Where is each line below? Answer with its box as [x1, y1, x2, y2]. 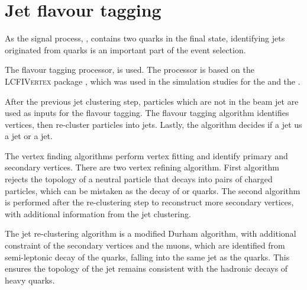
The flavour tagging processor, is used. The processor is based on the [5, 63, 254, 76]
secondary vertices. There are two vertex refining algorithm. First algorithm [5, 161, 279, 173]
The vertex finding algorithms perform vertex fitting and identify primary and [5, 149, 288, 162]
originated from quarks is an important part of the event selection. [5, 43, 246, 56]
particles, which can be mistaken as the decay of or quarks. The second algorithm [5, 184, 300, 196]
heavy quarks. [5, 273, 55, 286]
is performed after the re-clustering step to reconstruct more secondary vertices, [5, 196, 294, 208]
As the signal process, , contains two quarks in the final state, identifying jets [5, 32, 285, 44]
